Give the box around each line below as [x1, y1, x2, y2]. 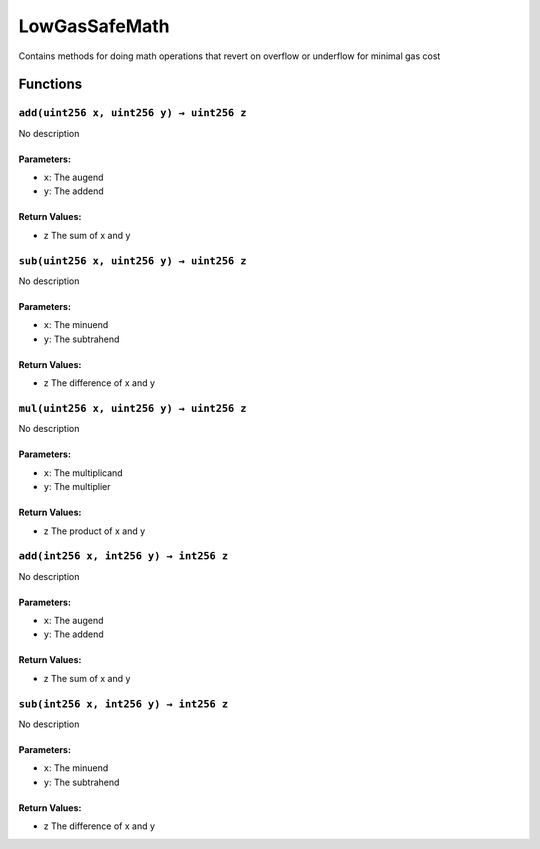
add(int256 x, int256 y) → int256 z [18, 550, 229, 563]
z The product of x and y [43, 525, 146, 537]
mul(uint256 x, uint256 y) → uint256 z [18, 401, 247, 415]
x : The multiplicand [43, 466, 124, 479]
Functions [18, 76, 83, 93]
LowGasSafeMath [18, 15, 170, 37]
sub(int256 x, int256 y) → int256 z [18, 697, 229, 710]
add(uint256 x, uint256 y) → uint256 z [18, 106, 247, 120]
